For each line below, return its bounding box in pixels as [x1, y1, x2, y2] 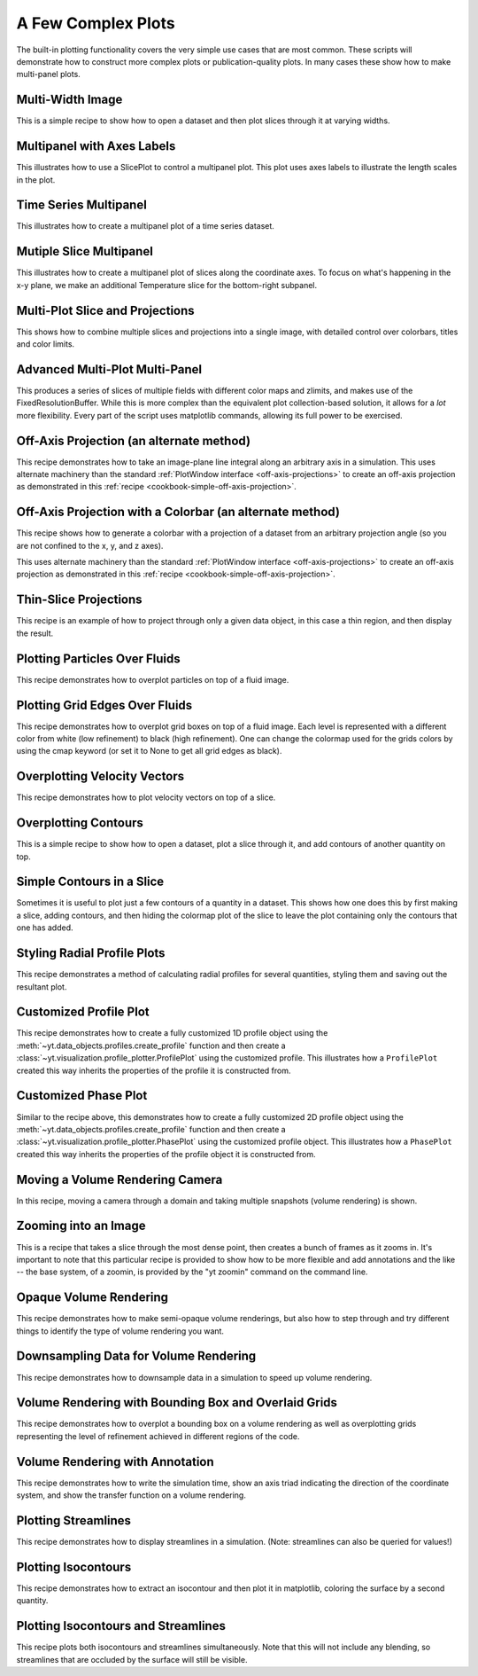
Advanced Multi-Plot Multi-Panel [16, 362, 203, 377]
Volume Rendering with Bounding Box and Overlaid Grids [16, 1395, 338, 1410]
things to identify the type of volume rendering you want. [16, 1326, 225, 1336]
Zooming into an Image [16, 1218, 146, 1234]
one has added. [16, 922, 74, 933]
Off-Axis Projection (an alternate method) [16, 433, 251, 448]
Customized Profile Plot [16, 1005, 150, 1020]
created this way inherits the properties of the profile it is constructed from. [16, 1065, 291, 1076]
